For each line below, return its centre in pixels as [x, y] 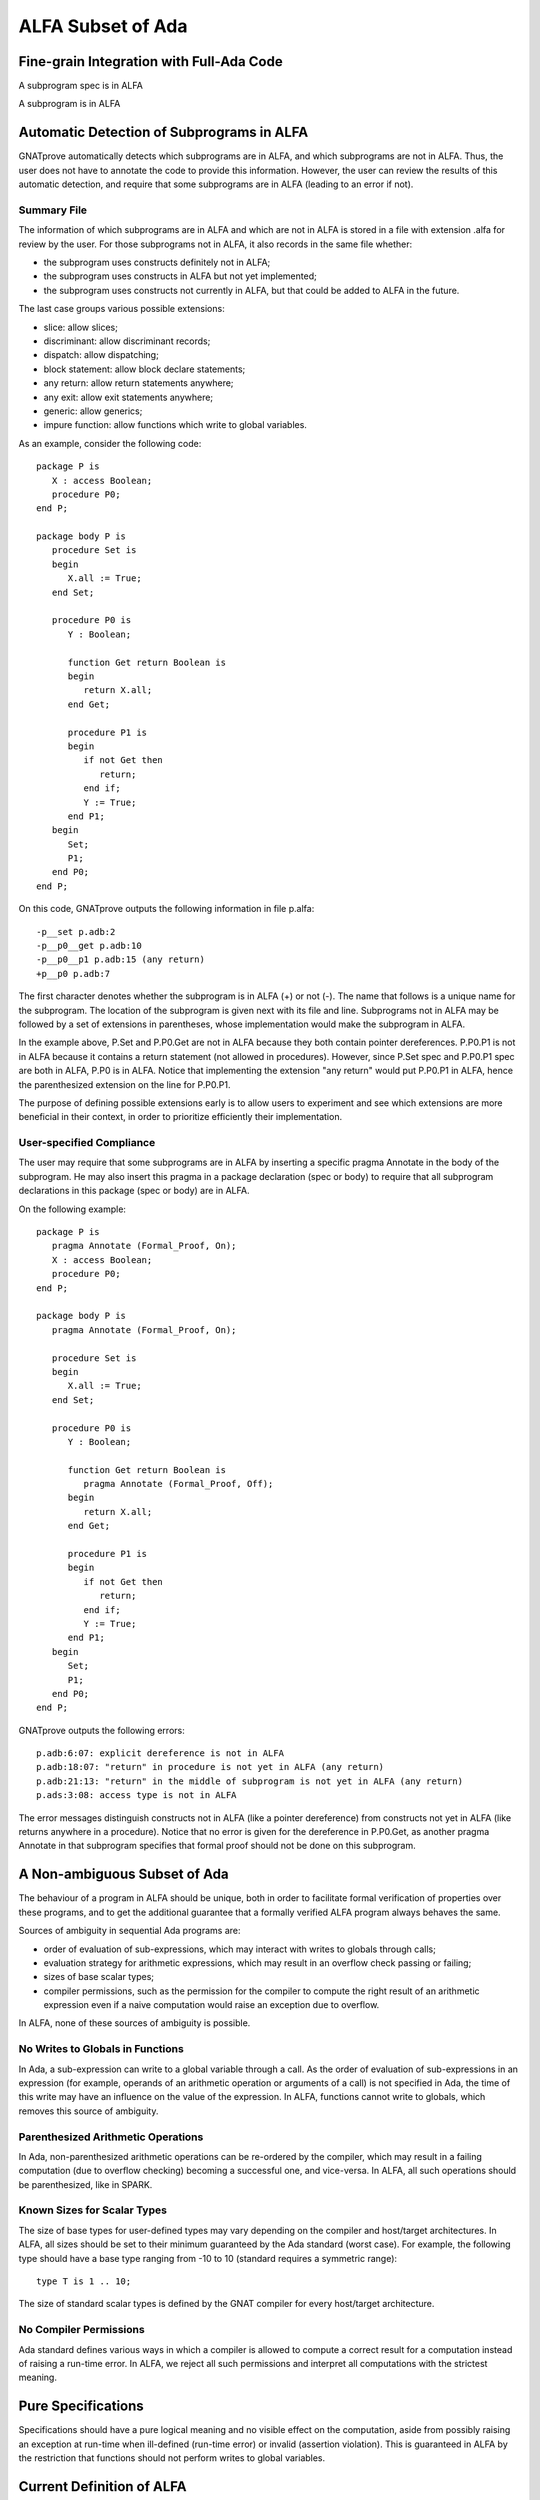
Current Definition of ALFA [102, 2486]
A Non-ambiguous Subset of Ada [123, 1874]
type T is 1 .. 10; [84, 2281]
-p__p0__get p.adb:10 [89, 946]
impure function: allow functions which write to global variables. [175, 425]
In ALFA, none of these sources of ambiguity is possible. [134, 2023]
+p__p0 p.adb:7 [73, 973]
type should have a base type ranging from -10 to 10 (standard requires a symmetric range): [208, 2258]
